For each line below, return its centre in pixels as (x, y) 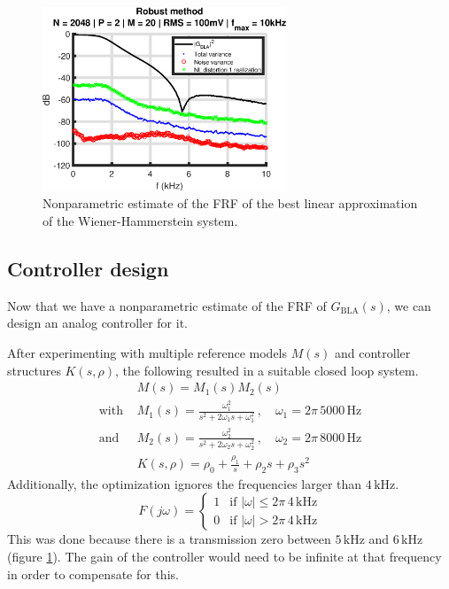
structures (34, 370)
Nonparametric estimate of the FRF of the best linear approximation (230, 203)
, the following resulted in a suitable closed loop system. (267, 370)
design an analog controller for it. (97, 323)
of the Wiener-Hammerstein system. (140, 220)
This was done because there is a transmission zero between (169, 539)
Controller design (88, 268)
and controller (372, 352)
